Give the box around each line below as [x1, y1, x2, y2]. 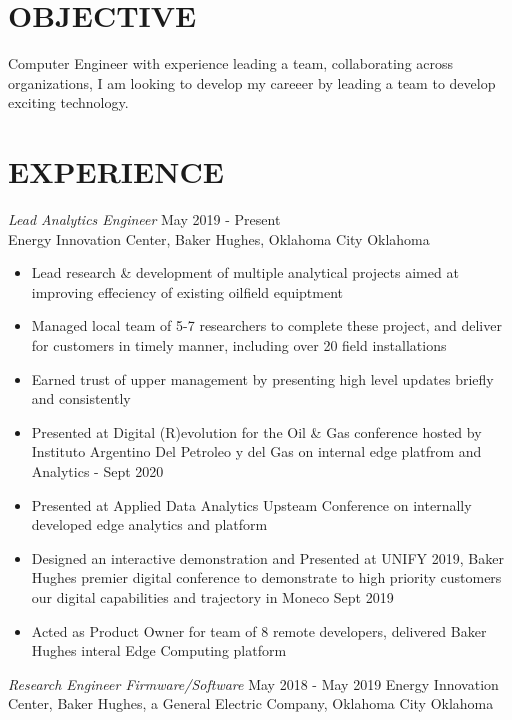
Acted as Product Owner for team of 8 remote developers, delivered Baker [31, 620, 487, 641]
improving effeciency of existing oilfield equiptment [31, 281, 344, 302]
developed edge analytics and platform [31, 514, 268, 535]
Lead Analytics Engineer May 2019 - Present [8, 209, 281, 230]
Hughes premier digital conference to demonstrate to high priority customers [31, 567, 502, 588]
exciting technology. [8, 92, 129, 113]
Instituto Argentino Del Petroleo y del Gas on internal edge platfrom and [31, 441, 482, 462]
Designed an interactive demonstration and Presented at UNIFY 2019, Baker [31, 547, 504, 568]
